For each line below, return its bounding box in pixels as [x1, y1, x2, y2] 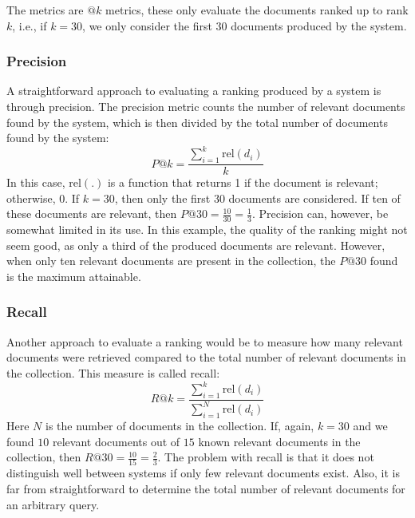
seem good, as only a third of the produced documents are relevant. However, [6, 236, 385, 253]
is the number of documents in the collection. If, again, [45, 417, 314, 433]
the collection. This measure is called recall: [6, 364, 220, 381]
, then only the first [114, 189, 211, 206]
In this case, [6, 174, 65, 191]
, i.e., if [12, 17, 47, 34]
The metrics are [6, 2, 84, 18]
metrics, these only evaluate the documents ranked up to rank [105, 2, 409, 18]
